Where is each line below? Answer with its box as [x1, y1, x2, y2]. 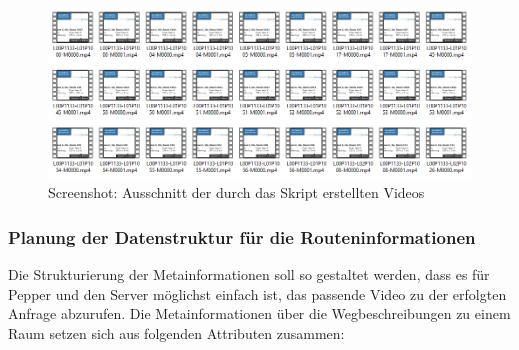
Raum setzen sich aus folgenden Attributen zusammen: [8, 322, 345, 343]
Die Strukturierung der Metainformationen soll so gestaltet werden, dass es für [8, 263, 490, 284]
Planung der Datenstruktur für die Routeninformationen [8, 224, 476, 249]
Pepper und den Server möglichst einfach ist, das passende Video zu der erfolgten [8, 283, 507, 304]
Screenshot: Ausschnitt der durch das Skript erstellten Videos [48, 182, 425, 203]
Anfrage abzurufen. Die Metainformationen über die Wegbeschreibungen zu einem [8, 303, 511, 324]
